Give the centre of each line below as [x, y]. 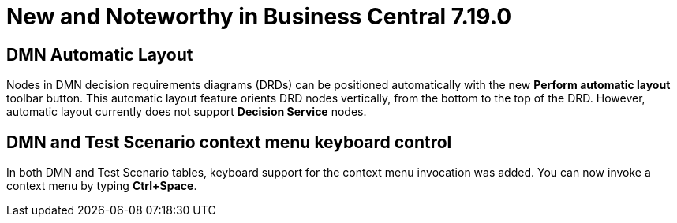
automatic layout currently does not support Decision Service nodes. [187, 112]
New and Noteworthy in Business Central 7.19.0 [259, 17]
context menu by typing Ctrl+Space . [102, 186]
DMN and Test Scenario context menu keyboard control [229, 142]
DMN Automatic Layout [100, 54]
